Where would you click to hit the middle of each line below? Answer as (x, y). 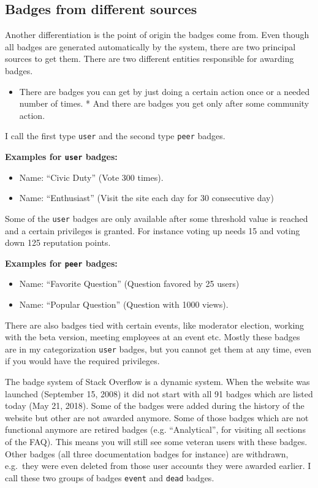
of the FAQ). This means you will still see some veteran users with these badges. (156, 441)
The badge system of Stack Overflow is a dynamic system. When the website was (157, 381)
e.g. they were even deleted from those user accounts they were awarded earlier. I (158, 466)
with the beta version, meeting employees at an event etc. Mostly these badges (153, 337)
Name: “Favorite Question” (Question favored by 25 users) (129, 284)
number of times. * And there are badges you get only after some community (164, 103)
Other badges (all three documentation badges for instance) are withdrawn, (147, 453)
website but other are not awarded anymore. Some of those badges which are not (157, 417)
